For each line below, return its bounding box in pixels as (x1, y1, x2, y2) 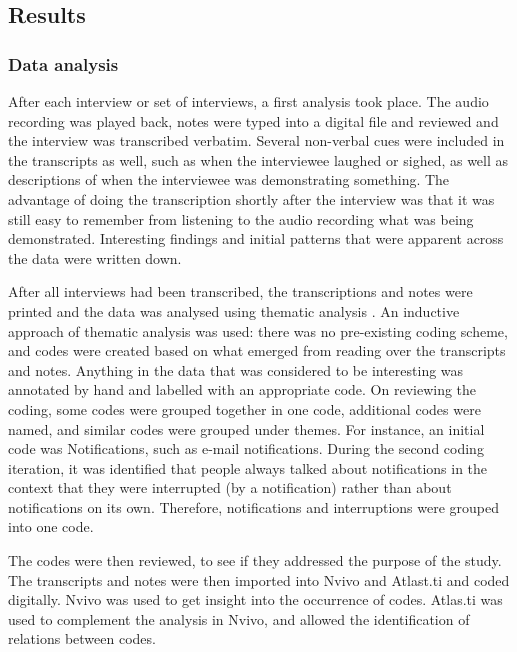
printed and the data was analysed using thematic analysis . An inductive (8, 300, 460, 321)
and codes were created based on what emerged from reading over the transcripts (8, 340, 506, 361)
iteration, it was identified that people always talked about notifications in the (8, 457, 488, 478)
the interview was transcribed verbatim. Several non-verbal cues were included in (8, 130, 505, 151)
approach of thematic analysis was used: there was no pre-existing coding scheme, (8, 320, 508, 341)
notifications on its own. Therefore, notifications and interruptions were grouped (8, 496, 499, 517)
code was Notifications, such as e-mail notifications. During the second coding (8, 438, 484, 459)
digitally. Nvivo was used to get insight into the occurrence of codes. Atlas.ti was (8, 589, 503, 610)
